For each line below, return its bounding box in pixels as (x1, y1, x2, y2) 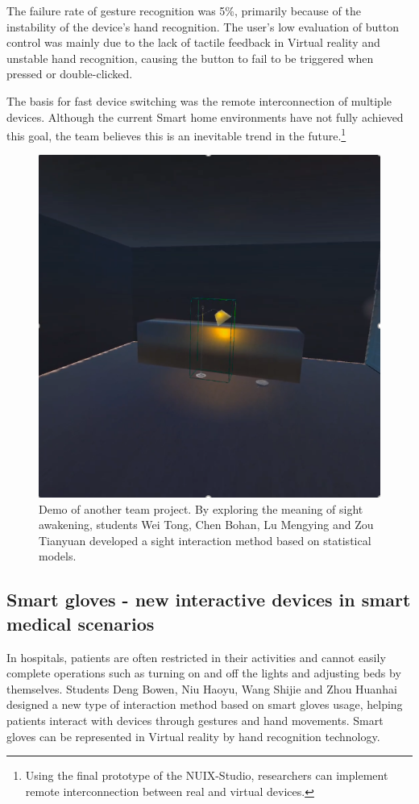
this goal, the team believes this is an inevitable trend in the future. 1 (6, 125, 346, 144)
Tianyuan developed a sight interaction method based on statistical (39, 531, 371, 548)
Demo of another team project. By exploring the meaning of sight (39, 500, 363, 517)
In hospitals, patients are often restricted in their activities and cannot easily (6, 648, 386, 665)
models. (39, 548, 77, 564)
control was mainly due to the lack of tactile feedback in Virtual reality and (6, 34, 380, 51)
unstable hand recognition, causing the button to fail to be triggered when (6, 49, 374, 66)
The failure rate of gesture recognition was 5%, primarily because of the (6, 2, 361, 19)
